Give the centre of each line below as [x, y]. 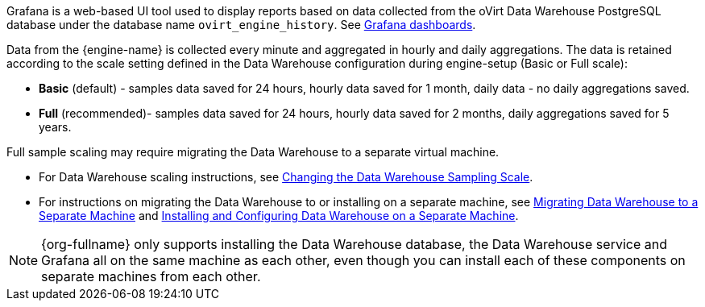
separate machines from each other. [151, 276]
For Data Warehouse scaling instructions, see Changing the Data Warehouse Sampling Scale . [286, 177]
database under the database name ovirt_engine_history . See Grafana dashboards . [241, 25]
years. [55, 127]
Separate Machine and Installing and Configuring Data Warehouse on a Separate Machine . [279, 216]
